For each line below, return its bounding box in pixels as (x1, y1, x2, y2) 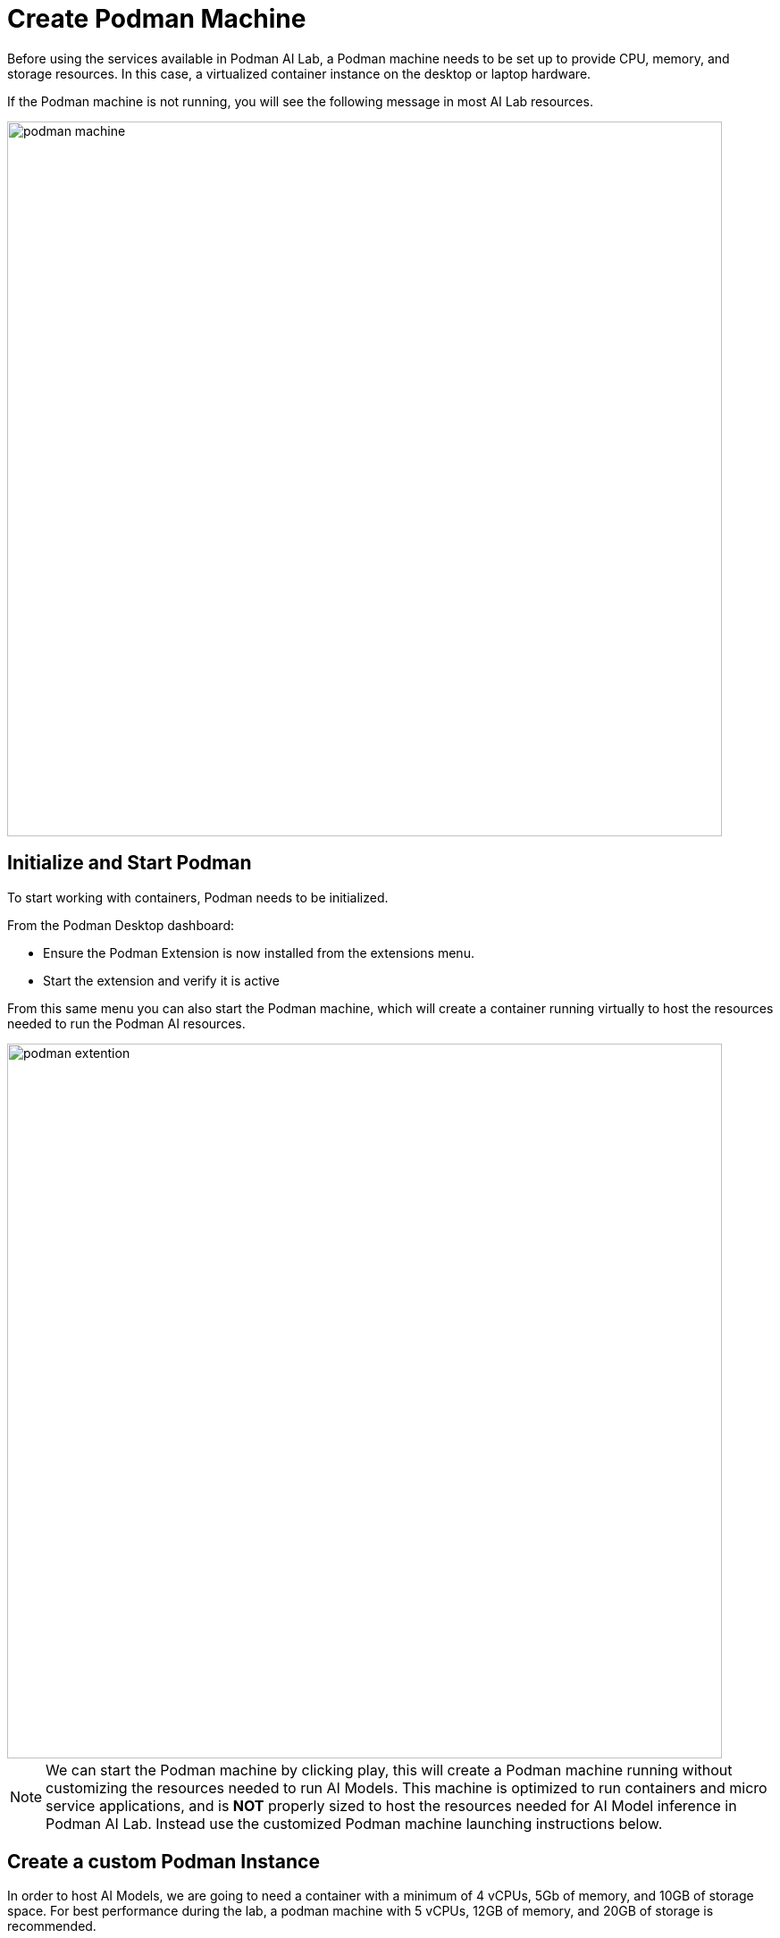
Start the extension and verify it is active (43, 972, 280, 988)
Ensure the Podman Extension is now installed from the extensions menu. (43, 944, 474, 961)
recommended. (7, 1918, 96, 1934)
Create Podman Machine (7, 4, 306, 34)
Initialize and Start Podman (7, 852, 252, 875)
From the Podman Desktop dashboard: (7, 917, 235, 933)
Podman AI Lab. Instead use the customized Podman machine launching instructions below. (46, 1814, 663, 1833)
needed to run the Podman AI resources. (7, 1015, 246, 1031)
